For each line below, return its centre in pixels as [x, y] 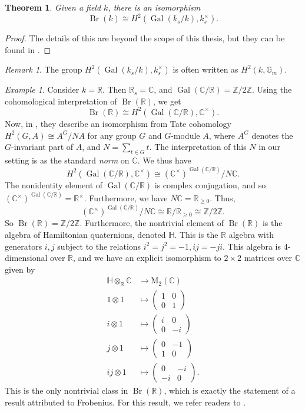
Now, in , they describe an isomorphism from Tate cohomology [118, 123]
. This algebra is [252, 246]
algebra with [251, 235]
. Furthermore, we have [126, 198]
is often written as [205, 69]
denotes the [272, 135]
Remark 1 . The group [44, 69]
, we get [167, 101]
